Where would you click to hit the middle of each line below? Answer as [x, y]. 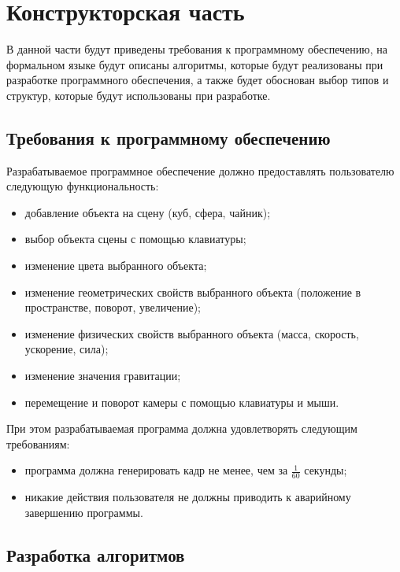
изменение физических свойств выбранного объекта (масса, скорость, [192, 333]
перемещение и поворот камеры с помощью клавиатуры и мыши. [182, 402]
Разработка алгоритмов [96, 554]
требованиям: [38, 443]
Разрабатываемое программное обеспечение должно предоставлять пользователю [200, 170]
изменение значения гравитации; [103, 376]
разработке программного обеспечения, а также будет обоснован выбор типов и [198, 80]
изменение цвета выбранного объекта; [116, 266]
